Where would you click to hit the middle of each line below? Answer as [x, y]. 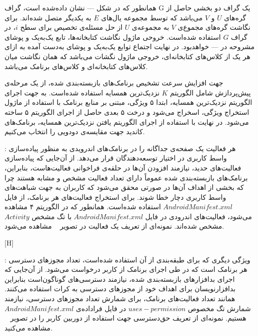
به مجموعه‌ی [151, 27]
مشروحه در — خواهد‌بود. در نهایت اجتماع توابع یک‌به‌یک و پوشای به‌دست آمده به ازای [129, 46]
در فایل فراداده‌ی [101, 308]
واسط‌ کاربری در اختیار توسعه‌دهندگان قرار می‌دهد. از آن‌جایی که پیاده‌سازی [116, 158]
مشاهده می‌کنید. [29, 327]
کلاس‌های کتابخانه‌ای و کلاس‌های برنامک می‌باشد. [76, 66]
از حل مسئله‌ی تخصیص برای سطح [71, 27]
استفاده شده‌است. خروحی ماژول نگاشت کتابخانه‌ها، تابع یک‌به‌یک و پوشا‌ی [113, 37]
